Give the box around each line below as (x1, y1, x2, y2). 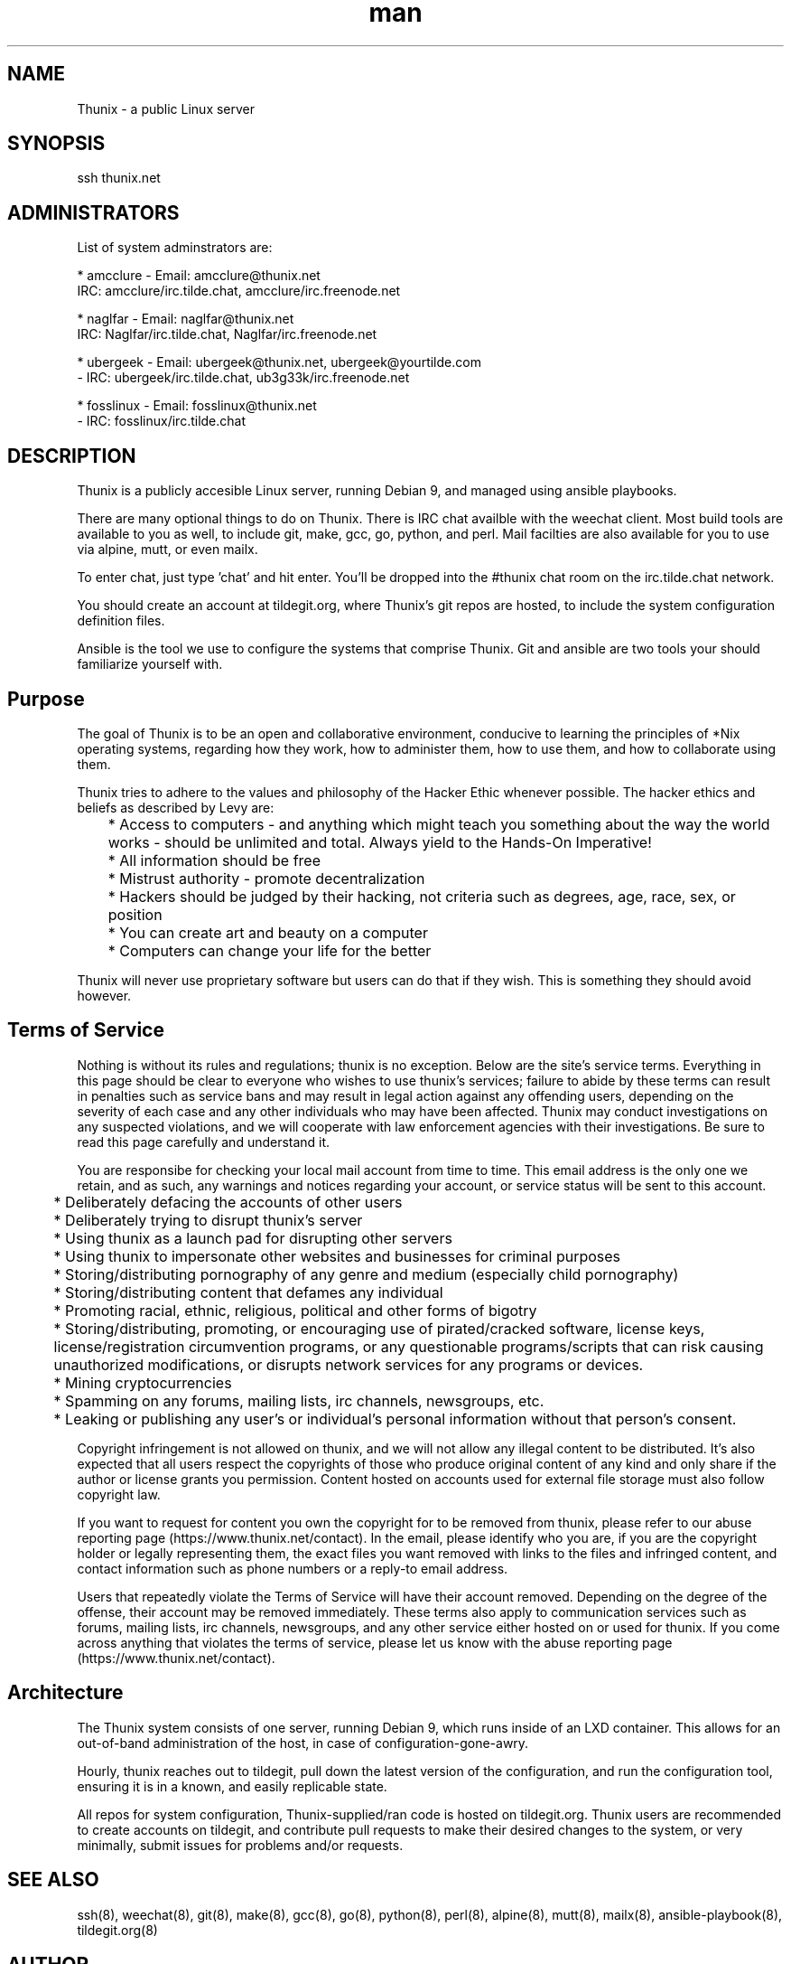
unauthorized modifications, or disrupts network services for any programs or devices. (53, 1355, 644, 1374)
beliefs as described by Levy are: (77, 799, 275, 815)
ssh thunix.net (77, 170, 161, 186)
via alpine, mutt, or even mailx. (77, 541, 258, 558)
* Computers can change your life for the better (107, 941, 432, 960)
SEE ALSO (7, 1868, 99, 1892)
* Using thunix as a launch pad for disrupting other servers (53, 1228, 452, 1247)
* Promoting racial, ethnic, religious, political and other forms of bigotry (53, 1301, 537, 1320)
